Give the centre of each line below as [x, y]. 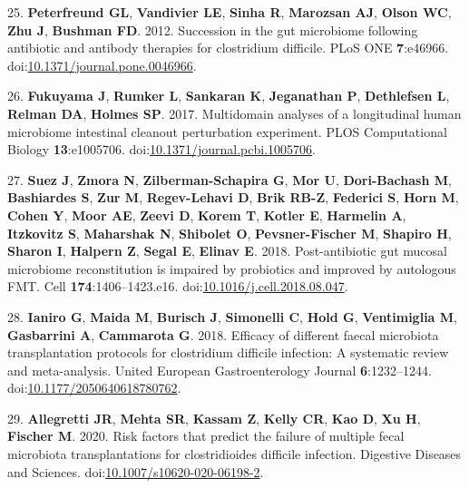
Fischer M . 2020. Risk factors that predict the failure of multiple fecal [206, 436]
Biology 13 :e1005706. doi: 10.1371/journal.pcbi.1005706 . [161, 149]
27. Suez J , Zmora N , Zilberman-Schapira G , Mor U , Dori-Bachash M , [230, 179]
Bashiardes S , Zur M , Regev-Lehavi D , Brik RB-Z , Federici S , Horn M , [233, 197]
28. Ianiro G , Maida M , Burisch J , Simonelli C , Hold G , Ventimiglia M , [232, 316]
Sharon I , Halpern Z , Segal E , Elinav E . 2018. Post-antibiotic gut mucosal [227, 251]
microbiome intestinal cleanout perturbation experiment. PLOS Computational [227, 131]
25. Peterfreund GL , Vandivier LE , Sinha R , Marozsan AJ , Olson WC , [230, 12]
